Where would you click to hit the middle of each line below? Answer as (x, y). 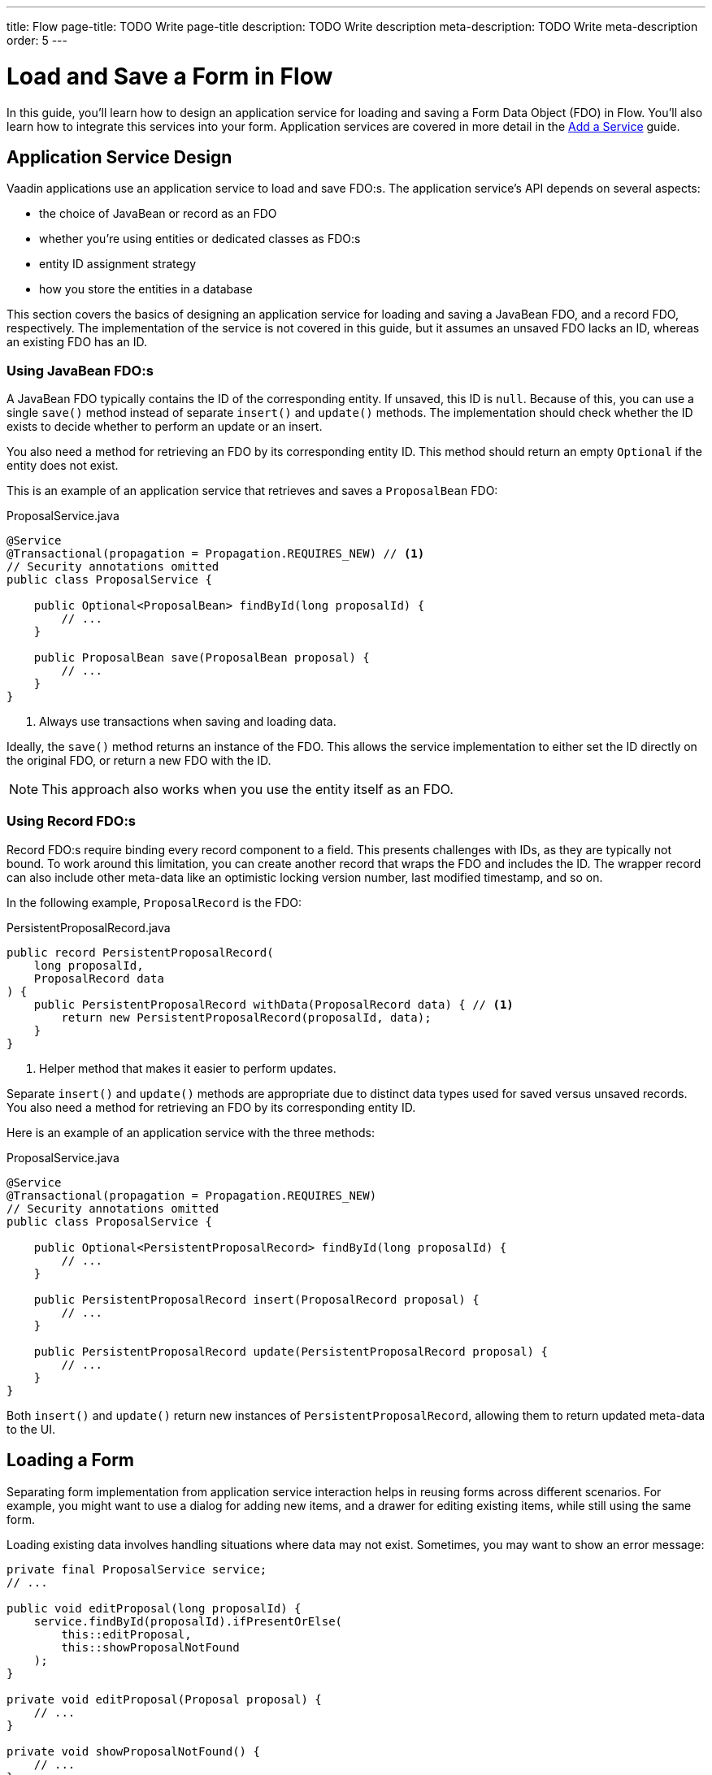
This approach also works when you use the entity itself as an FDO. (247, 790)
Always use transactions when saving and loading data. (188, 722)
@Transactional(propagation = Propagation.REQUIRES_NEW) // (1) (216, 554)
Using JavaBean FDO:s (80, 370)
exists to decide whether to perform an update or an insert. (165, 427)
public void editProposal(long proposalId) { (154, 1608)
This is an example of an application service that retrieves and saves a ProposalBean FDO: (252, 491)
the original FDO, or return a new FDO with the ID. (139, 761)
